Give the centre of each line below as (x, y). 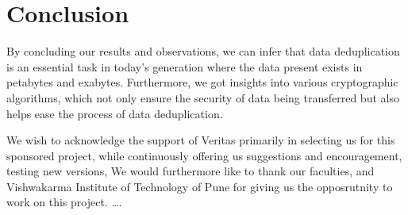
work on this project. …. (64, 202)
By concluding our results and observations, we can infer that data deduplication (203, 51)
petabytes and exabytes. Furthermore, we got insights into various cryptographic (202, 82)
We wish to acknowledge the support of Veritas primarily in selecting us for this (201, 140)
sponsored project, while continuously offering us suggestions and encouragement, (204, 155)
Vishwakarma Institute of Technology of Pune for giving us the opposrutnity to (200, 186)
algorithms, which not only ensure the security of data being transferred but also (203, 97)
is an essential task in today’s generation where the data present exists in (185, 66)
